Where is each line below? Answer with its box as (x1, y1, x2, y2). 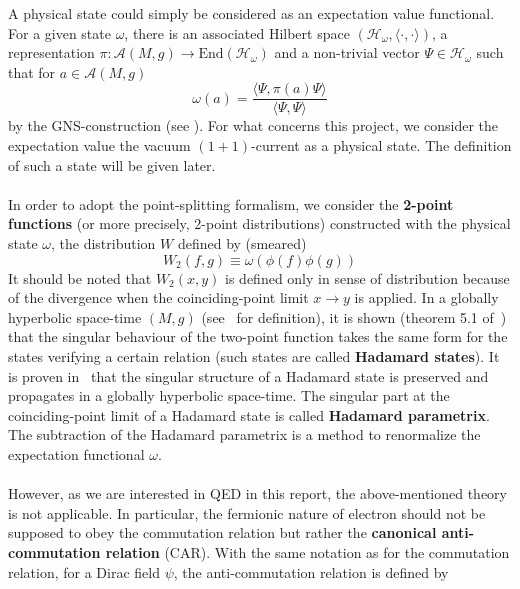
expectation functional (8, 443, 145, 464)
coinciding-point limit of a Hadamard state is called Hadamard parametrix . (8, 404, 490, 425)
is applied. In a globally (354, 287, 499, 308)
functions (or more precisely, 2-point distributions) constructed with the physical (8, 213, 511, 234)
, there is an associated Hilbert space (124, 22, 350, 43)
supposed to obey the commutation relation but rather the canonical (8, 522, 437, 543)
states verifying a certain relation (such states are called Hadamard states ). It (8, 345, 500, 366)
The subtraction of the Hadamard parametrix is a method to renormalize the (8, 424, 481, 445)
